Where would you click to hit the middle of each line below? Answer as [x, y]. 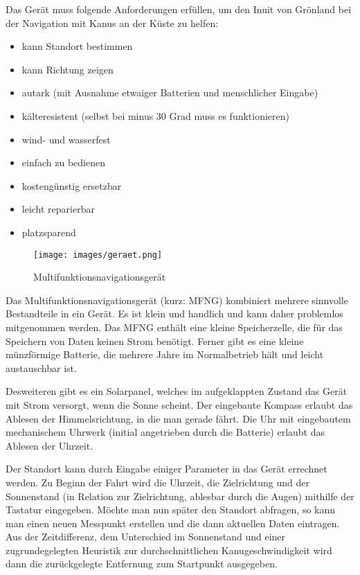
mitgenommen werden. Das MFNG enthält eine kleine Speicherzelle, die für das [174, 327]
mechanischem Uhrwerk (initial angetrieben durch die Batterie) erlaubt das [165, 432]
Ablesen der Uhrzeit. [49, 445]
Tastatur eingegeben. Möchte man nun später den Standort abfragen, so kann [171, 510]
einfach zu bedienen [63, 162]
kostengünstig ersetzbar [72, 185]
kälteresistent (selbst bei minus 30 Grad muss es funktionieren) [155, 115]
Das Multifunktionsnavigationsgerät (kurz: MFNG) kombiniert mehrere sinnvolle [177, 300]
